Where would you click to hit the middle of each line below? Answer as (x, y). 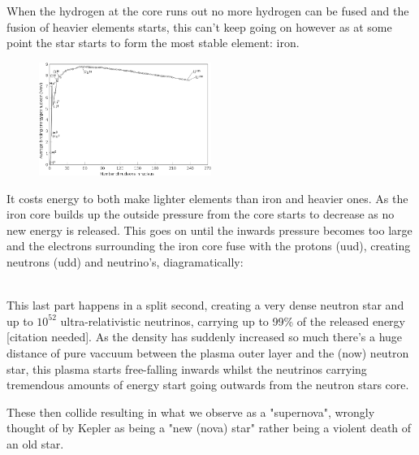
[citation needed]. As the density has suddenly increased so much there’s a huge (205, 337)
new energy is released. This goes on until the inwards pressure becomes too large (209, 230)
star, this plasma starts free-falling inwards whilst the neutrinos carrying (187, 368)
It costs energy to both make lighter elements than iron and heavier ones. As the (207, 198)
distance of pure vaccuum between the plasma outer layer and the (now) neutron (208, 353)
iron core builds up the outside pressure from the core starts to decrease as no (201, 214)
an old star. (35, 444)
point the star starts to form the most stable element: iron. (153, 43)
